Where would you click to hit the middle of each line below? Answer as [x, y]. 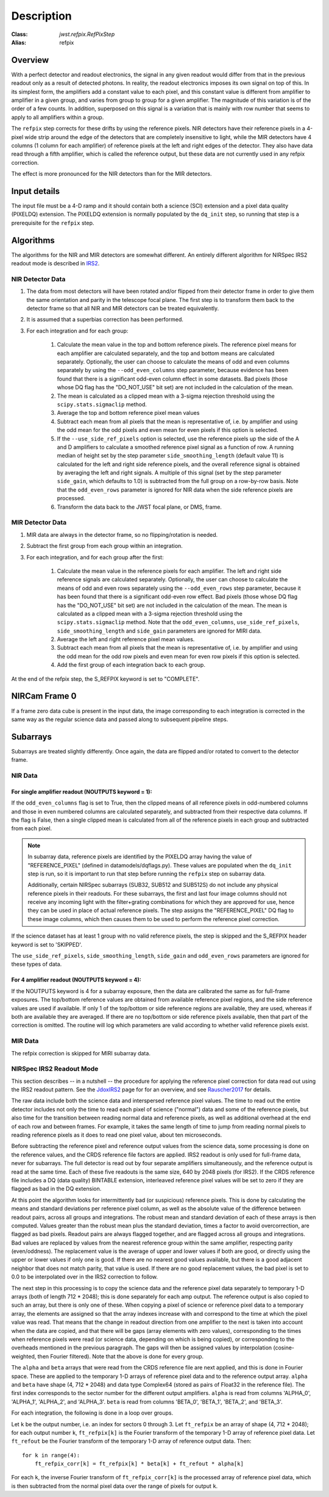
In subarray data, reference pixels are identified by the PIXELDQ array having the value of [140, 856]
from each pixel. [32, 828]
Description [42, 16]
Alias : [19, 42]
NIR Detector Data [38, 279]
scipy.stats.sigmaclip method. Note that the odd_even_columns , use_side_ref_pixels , [178, 622]
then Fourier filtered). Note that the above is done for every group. [121, 1356]
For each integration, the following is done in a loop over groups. [92, 1413]
